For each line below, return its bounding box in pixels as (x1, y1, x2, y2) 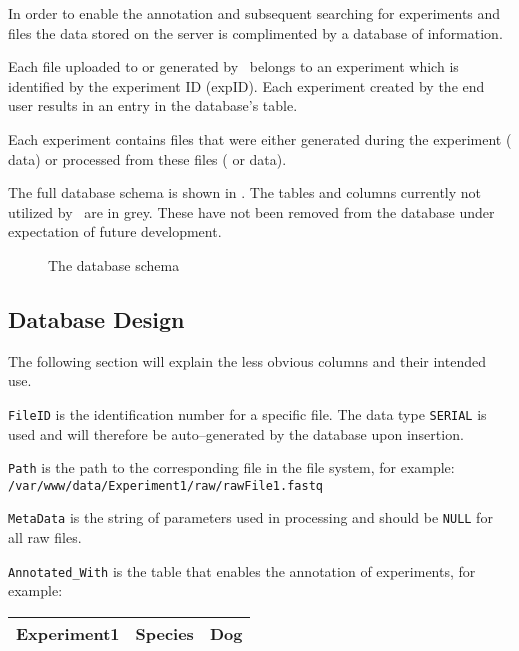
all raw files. (8, 527, 82, 548)
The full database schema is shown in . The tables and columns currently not (8, 182, 482, 203)
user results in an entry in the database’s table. (8, 95, 298, 116)
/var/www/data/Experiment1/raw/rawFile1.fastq (8, 478, 323, 493)
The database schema (48, 254, 180, 275)
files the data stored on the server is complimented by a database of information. (8, 22, 503, 43)
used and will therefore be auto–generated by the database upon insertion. (8, 423, 464, 444)
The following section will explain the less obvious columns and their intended (8, 350, 486, 371)
